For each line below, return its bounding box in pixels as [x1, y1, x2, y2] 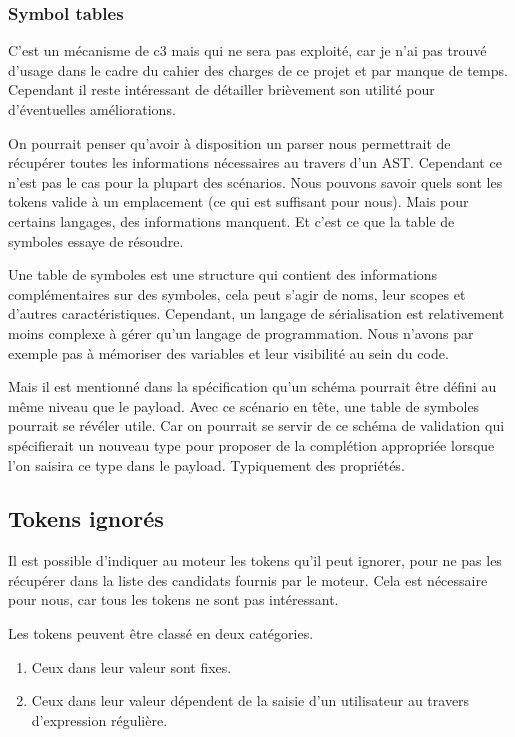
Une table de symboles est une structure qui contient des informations [8, 264, 438, 285]
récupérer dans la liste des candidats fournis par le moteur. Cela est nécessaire [8, 569, 488, 590]
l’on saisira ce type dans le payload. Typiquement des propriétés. [8, 454, 405, 475]
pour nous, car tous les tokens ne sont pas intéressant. [8, 589, 339, 610]
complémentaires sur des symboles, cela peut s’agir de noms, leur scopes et [8, 283, 466, 304]
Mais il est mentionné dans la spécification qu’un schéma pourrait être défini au [8, 376, 497, 397]
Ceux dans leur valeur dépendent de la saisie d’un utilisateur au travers [31, 690, 470, 711]
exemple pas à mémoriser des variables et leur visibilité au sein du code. [8, 342, 449, 363]
